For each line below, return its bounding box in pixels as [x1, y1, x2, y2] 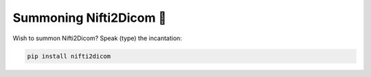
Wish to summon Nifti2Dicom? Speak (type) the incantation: [12, 34, 182, 42]
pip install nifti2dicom [27, 52, 111, 60]
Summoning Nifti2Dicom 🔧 [12, 10, 167, 25]
